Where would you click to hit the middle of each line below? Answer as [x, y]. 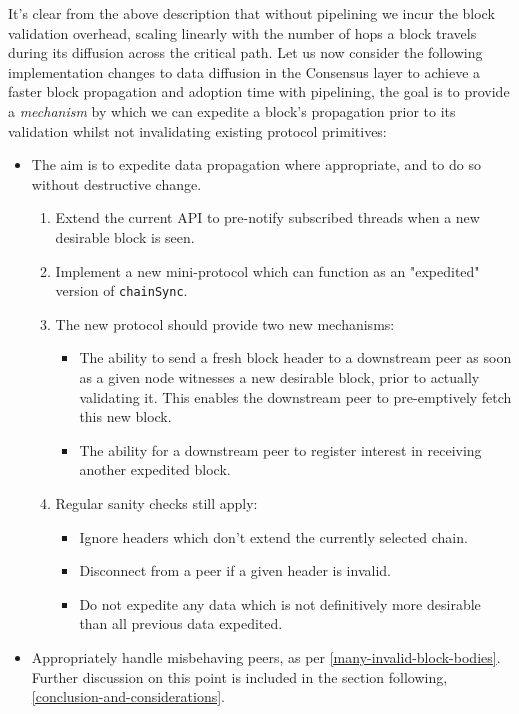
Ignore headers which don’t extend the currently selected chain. [273, 536]
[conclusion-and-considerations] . [128, 696]
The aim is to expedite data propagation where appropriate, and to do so [256, 164]
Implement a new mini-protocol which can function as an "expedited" [267, 270]
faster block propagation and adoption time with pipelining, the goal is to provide [259, 91]
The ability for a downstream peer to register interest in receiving [280, 449]
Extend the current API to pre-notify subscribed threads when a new [267, 217]
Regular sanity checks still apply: [156, 502]
